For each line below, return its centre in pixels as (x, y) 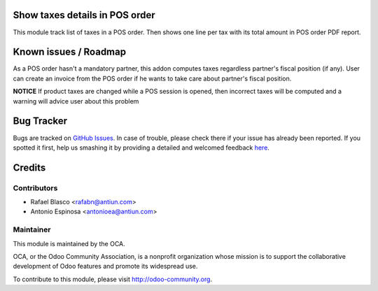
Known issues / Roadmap (69, 52)
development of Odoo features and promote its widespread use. (105, 267)
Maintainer (32, 229)
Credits (29, 168)
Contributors (35, 187)
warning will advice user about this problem (76, 101)
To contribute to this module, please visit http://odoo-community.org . (113, 279)
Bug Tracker (40, 121)
